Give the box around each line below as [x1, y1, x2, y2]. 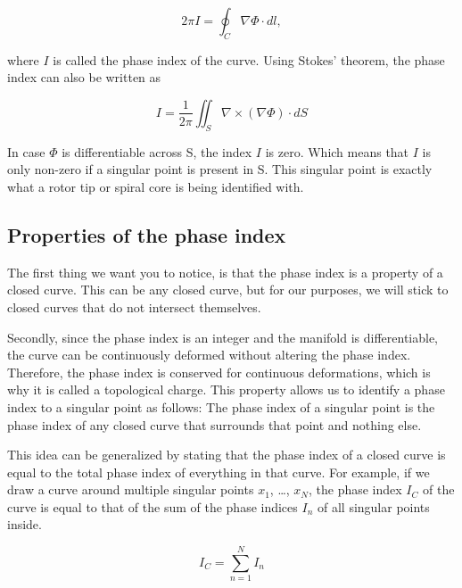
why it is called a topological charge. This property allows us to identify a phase [7, 380, 445, 399]
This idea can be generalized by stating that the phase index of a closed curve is [7, 445, 446, 464]
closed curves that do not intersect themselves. [7, 297, 261, 316]
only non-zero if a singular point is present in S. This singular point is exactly [7, 160, 433, 178]
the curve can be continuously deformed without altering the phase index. [7, 345, 411, 364]
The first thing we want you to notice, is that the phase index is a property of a [7, 262, 443, 281]
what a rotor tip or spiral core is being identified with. [7, 177, 304, 195]
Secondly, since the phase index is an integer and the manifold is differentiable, [7, 327, 439, 346]
